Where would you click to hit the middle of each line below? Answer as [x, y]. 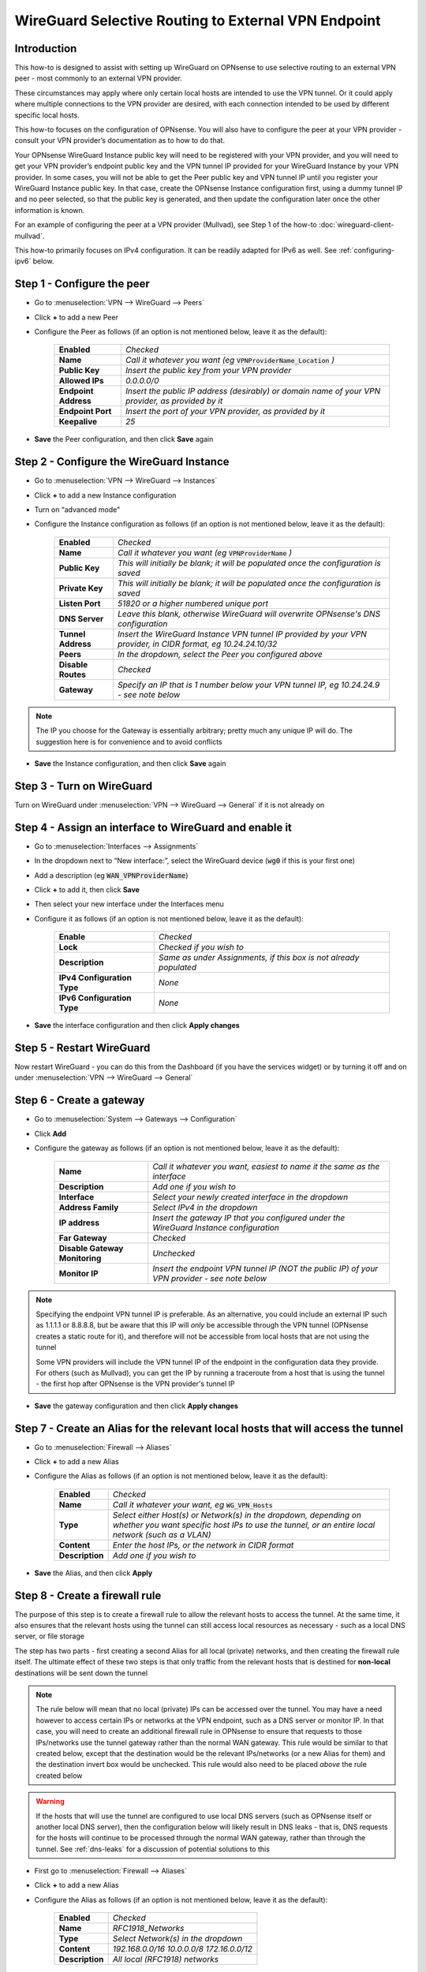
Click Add [50, 1134]
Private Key [81, 588]
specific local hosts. [47, 115]
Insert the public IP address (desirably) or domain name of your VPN [253, 391]
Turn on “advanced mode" [77, 510]
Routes [73, 674]
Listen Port [80, 603]
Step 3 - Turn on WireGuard [84, 786]
